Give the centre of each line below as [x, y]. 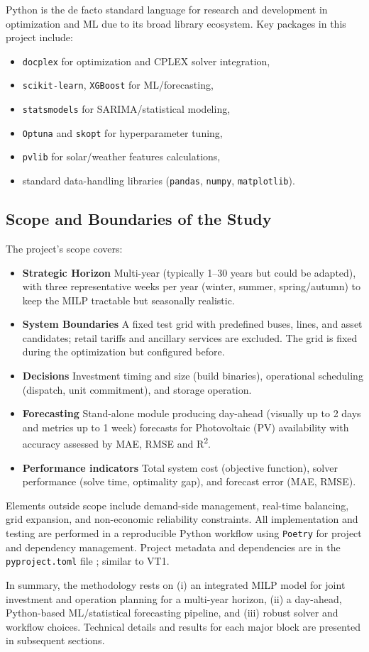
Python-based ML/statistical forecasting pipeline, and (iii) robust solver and [172, 613]
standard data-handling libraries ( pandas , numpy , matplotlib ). [159, 181]
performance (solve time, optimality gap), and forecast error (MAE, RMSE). [189, 481]
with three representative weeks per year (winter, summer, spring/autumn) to [192, 286]
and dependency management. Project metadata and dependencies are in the [173, 547]
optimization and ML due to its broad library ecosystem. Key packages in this [176, 23]
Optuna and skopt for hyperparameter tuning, [122, 132]
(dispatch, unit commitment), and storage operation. [137, 389]
